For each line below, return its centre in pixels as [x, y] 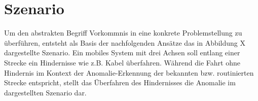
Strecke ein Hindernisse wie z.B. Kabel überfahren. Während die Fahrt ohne [122, 62]
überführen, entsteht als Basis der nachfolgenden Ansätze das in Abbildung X [125, 42]
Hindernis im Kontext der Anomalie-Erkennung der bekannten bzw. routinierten [129, 72]
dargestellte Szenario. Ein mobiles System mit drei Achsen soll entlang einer [122, 53]
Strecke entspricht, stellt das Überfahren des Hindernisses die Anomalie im [120, 82]
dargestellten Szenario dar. [45, 92]
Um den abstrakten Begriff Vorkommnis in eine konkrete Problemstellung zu [123, 33]
